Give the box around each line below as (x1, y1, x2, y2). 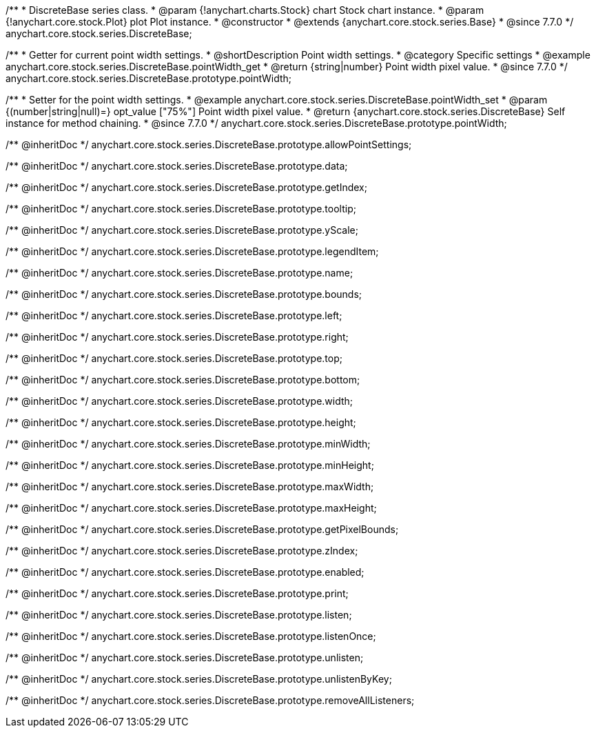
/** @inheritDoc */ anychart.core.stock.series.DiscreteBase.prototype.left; (6, 310, 342, 321)
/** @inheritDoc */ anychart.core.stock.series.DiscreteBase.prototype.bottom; (6, 374, 360, 385)
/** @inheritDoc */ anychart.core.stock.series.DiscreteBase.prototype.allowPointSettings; (6, 139, 412, 150)
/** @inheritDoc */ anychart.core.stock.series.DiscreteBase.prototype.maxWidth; (6, 481, 374, 492)
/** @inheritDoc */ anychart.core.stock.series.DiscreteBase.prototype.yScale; (6, 224, 358, 236)
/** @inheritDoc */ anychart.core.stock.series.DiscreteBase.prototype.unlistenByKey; (6, 673, 392, 685)
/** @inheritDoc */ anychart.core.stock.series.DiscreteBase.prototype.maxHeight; (6, 502, 377, 514)
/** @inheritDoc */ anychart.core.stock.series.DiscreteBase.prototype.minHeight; (6, 459, 374, 471)
